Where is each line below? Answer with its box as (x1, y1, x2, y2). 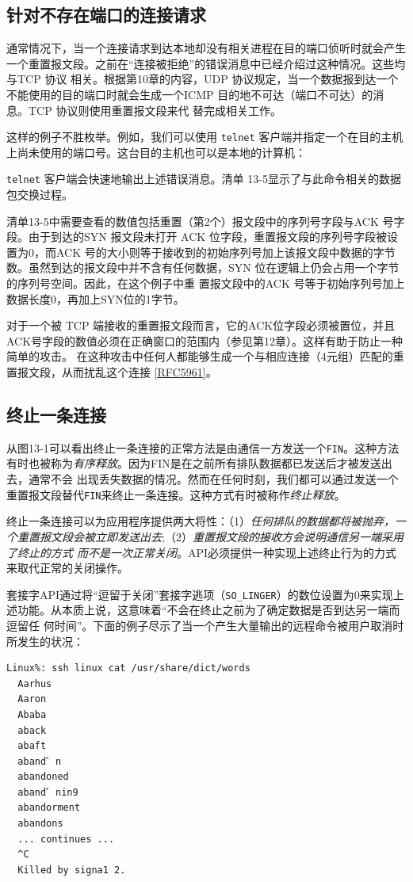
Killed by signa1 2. (17, 864, 126, 876)
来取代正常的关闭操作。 (6, 559, 128, 576)
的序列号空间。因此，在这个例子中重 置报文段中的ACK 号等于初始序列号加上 (6, 275, 405, 292)
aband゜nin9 (17, 786, 78, 798)
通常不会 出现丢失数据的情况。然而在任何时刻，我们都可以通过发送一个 (28, 471, 399, 487)
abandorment (17, 802, 81, 814)
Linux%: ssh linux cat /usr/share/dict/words (6, 662, 250, 674)
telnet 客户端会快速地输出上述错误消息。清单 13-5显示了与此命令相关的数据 (6, 170, 401, 187)
